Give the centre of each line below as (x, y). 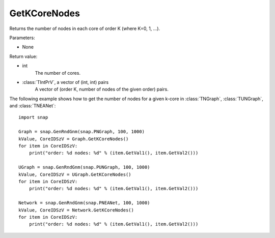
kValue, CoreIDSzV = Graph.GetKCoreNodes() (74, 139)
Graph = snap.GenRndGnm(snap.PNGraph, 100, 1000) (82, 132)
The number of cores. (58, 73)
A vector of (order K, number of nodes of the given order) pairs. (102, 90)
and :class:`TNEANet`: (33, 106)
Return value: (23, 56)
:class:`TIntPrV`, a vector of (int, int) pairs (65, 82)
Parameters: (22, 38)
